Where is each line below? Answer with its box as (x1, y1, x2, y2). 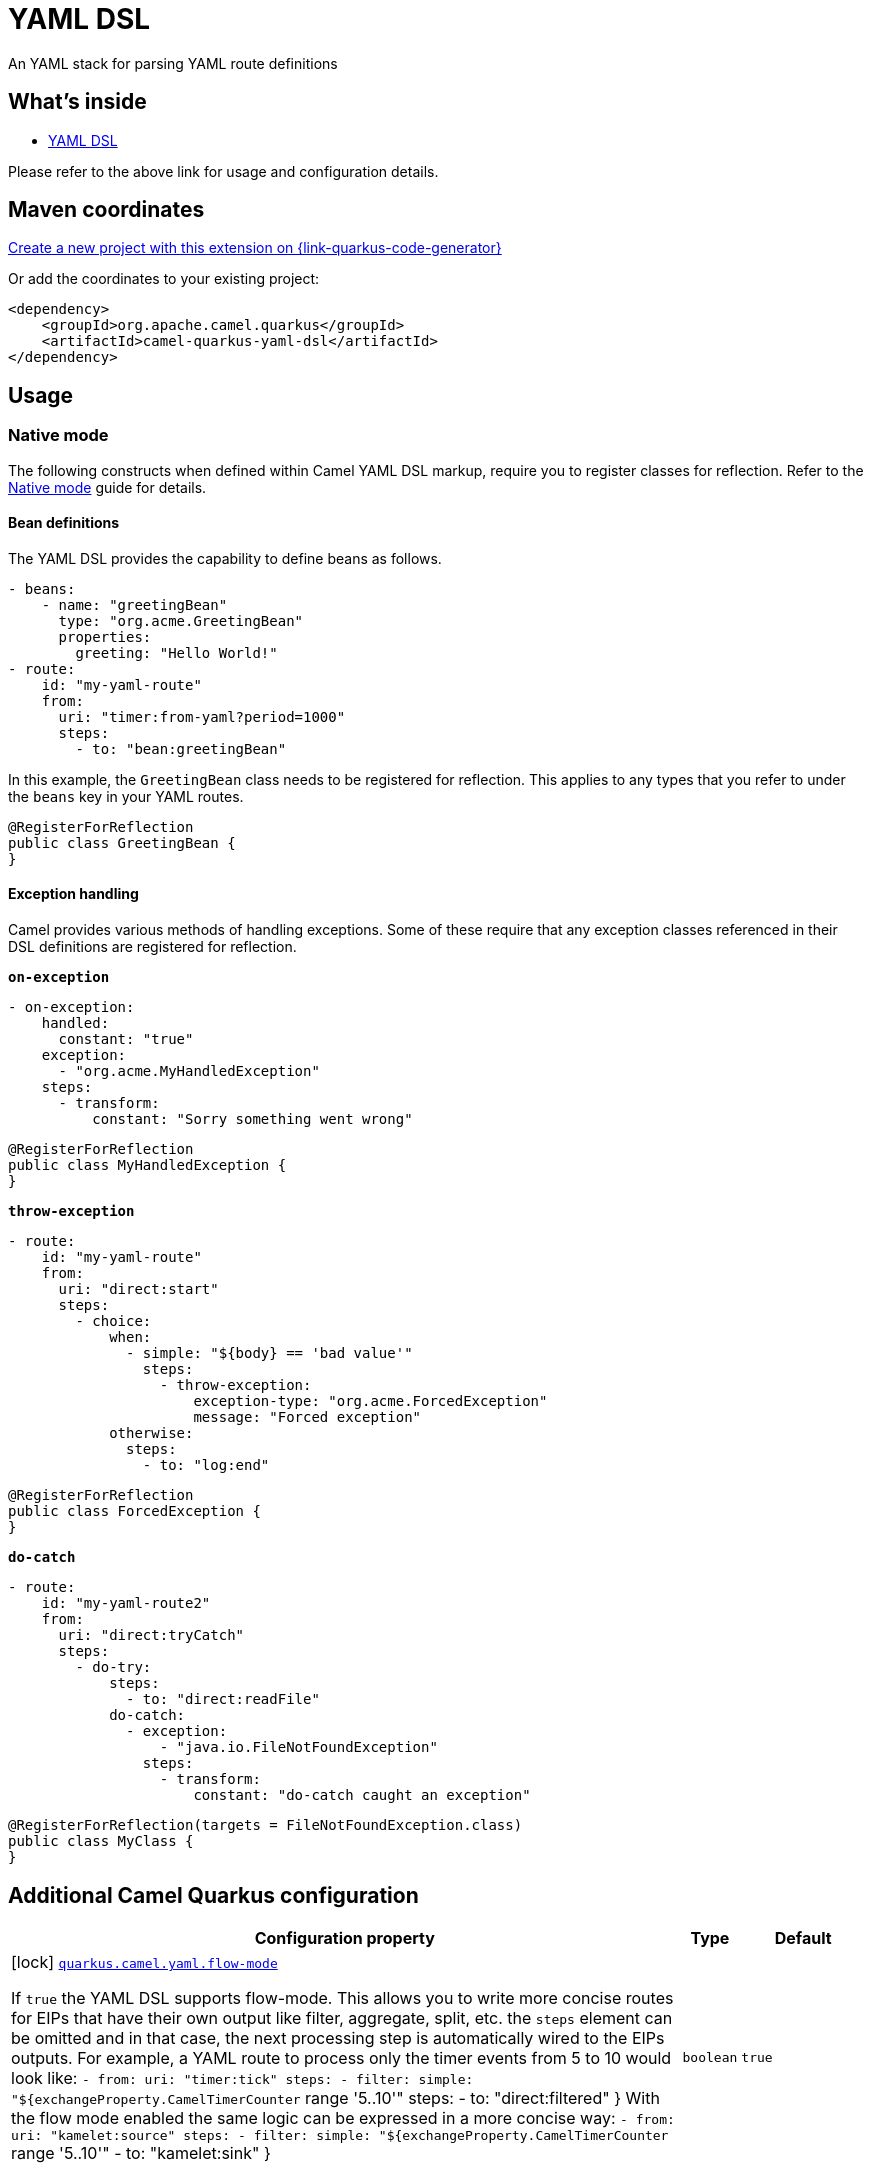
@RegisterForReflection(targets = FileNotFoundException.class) (8, 1817, 523, 1834)
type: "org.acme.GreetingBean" (58, 612, 304, 629)
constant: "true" (58, 1031, 194, 1048)
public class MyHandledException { (8, 1157, 287, 1174)
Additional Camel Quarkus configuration (8, 1882, 419, 1908)
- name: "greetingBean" (41, 596, 228, 613)
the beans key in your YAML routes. (8, 787, 244, 805)
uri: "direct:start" (58, 1281, 219, 1298)
